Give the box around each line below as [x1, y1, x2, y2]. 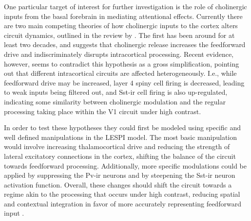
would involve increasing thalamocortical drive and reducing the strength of [4, 141, 230, 152]
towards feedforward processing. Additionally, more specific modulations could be [4, 160, 247, 170]
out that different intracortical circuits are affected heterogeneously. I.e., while [4, 68, 237, 78]
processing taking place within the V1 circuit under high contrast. [4, 106, 201, 116]
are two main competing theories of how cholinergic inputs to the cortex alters [4, 20, 238, 31]
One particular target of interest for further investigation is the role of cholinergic [4, 1, 247, 11]
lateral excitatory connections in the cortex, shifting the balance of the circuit [4, 151, 236, 161]
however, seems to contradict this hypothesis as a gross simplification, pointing [4, 58, 239, 68]
